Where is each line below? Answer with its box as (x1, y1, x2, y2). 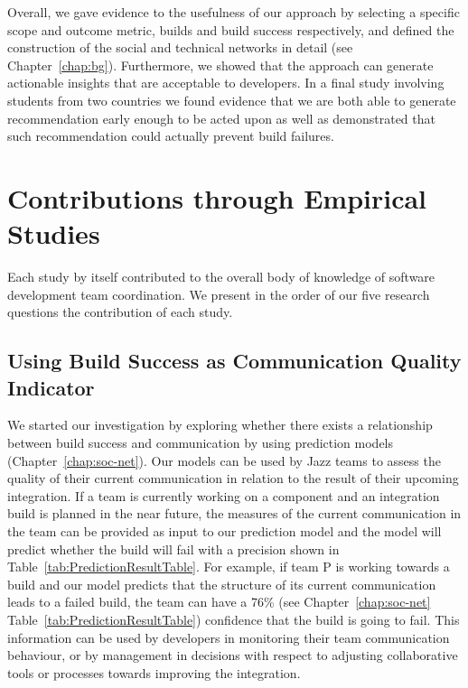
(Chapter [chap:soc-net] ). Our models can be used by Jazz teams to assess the (7, 451, 441, 470)
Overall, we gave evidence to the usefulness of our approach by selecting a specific (7, 3, 460, 21)
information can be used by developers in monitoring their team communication (7, 628, 450, 646)
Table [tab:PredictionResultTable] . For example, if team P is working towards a (7, 557, 450, 576)
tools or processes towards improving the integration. (7, 663, 301, 682)
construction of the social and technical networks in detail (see (7, 38, 353, 57)
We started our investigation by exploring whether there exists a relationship (7, 415, 433, 434)
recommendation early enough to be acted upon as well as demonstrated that (7, 108, 435, 127)
